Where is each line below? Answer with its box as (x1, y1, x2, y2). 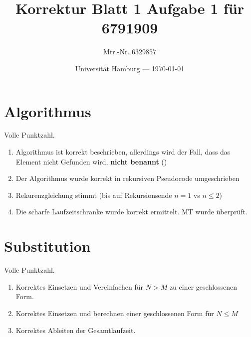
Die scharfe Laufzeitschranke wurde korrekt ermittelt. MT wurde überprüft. (15, 206, 248, 217)
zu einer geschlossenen (169, 281, 238, 292)
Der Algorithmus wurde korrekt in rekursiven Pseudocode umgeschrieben (15, 173, 240, 183)
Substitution (4, 236, 91, 256)
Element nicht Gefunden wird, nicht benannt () (15, 156, 167, 167)
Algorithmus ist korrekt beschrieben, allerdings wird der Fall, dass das (15, 147, 231, 157)
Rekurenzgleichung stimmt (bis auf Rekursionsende (15, 189, 172, 200)
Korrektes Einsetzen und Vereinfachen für (15, 281, 144, 292)
